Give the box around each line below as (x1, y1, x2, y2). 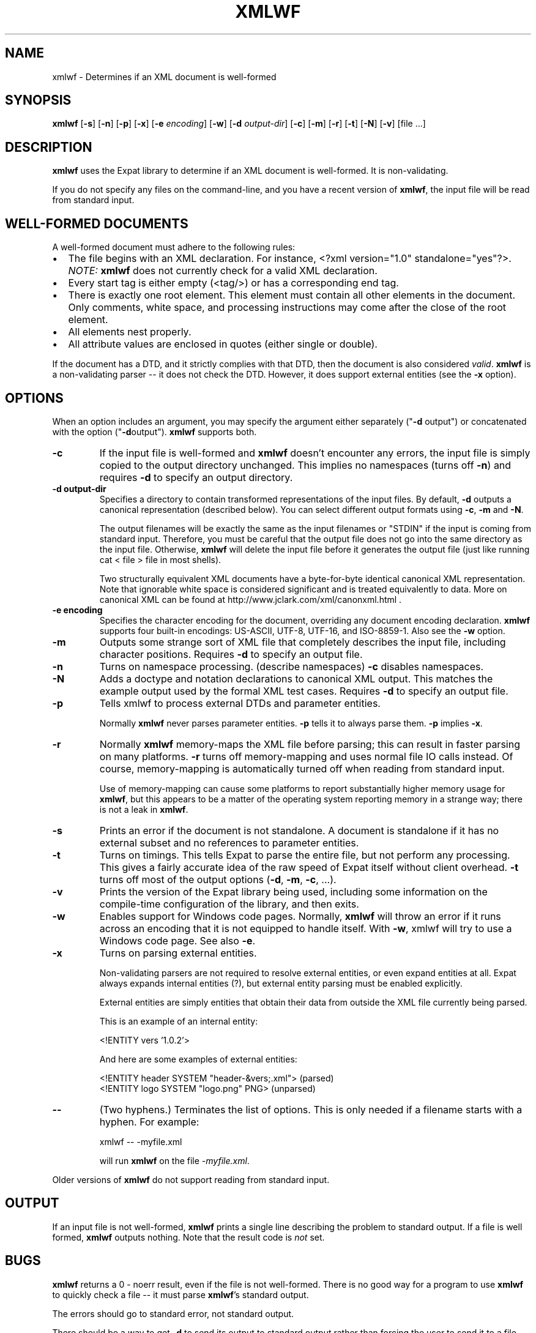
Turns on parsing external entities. (99, 946, 257, 959)
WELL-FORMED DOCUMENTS (5, 215, 188, 231)
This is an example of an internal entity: (99, 1015, 258, 1026)
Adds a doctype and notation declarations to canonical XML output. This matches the (99, 672, 493, 685)
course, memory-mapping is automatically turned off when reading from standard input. (99, 762, 505, 775)
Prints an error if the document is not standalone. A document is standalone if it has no (99, 824, 499, 837)
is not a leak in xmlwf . (99, 804, 188, 815)
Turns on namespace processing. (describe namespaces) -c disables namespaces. (99, 660, 484, 673)
